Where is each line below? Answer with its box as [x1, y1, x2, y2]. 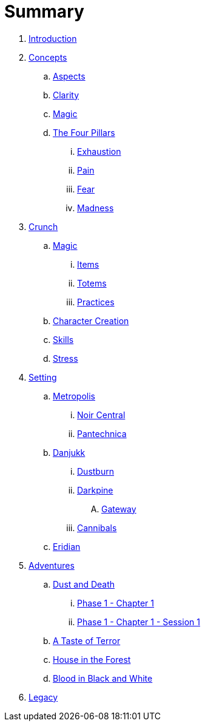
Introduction [29, 33, 77, 44]
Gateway [101, 503, 136, 514]
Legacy [29, 691, 58, 702]
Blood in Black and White [53, 673, 153, 684]
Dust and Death [53, 578, 115, 589]
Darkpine [77, 484, 113, 495]
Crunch [29, 221, 58, 232]
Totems [77, 277, 107, 288]
